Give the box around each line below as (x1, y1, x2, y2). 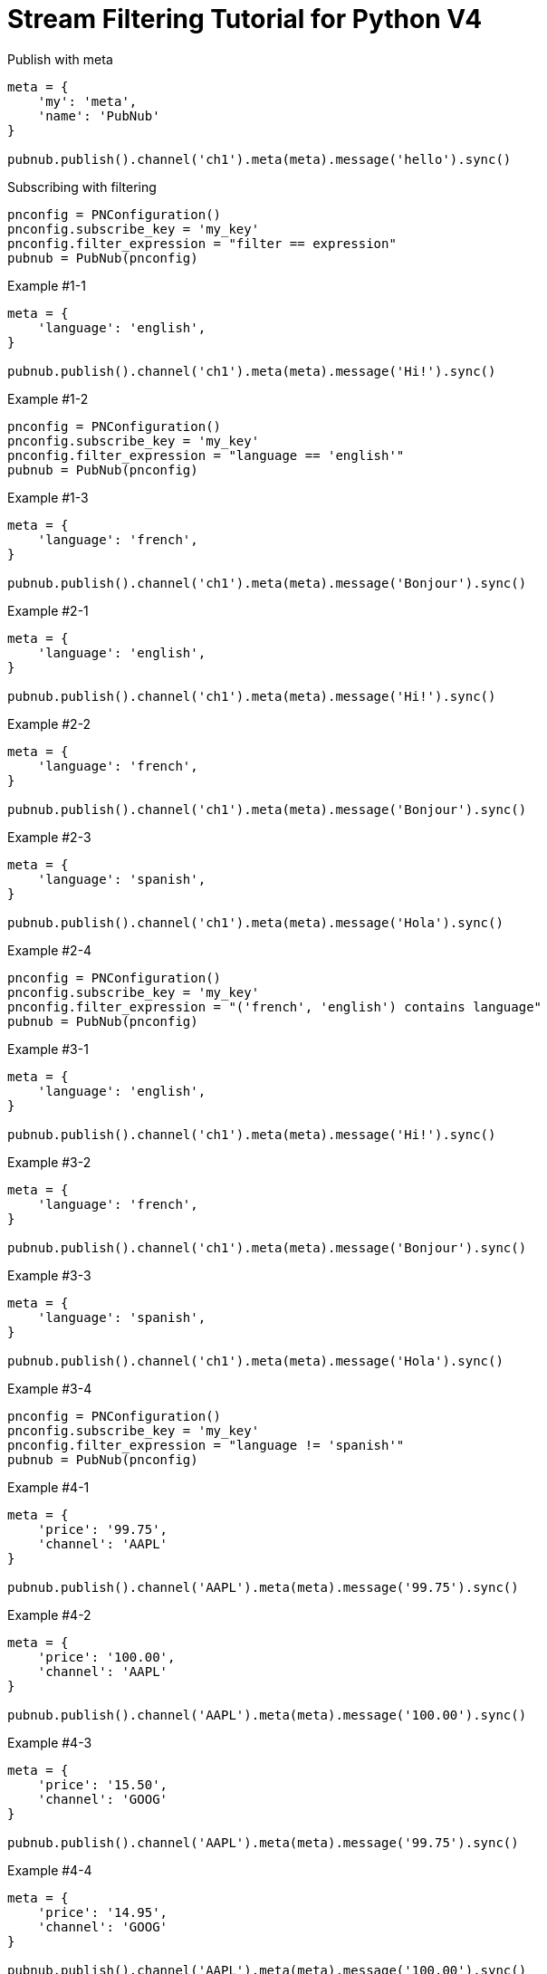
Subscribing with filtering (7, 178, 157, 195)
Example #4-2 (7, 1606, 91, 1623)
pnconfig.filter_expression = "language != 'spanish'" (7, 1437, 405, 1452)
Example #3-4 (7, 1380, 92, 1396)
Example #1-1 (7, 277, 86, 293)
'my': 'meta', (37, 93, 138, 109)
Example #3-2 (7, 1154, 91, 1170)
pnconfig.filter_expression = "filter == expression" (7, 235, 397, 251)
